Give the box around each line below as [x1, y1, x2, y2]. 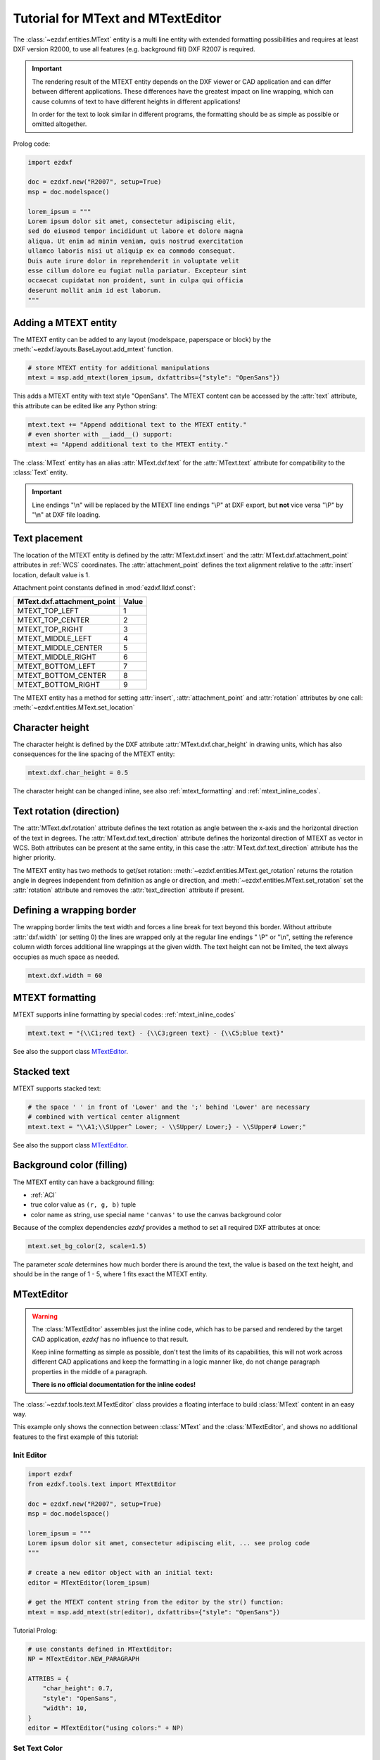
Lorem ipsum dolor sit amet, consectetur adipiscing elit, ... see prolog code [27, 1539, 310, 1547]
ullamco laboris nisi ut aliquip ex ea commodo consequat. [27, 247, 236, 255]
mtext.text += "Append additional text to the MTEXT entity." [27, 420, 247, 429]
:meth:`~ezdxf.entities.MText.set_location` [13, 703, 135, 711]
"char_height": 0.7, [42, 1685, 114, 1692]
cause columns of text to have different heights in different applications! [32, 97, 241, 106]
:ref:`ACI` [30, 1190, 57, 1199]
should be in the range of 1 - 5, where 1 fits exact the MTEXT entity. [13, 1270, 208, 1278]
